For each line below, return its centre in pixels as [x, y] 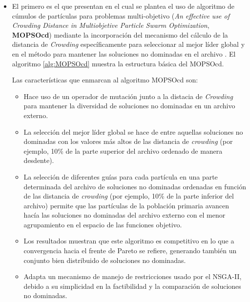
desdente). [39, 160]
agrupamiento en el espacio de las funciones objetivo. [103, 224]
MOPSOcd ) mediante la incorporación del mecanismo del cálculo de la [120, 34]
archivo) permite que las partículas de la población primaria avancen [126, 205]
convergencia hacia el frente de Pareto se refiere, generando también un [130, 251]
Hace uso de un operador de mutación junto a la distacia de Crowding [128, 96]
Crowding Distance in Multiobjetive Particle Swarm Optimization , [111, 25]
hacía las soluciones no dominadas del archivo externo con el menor [125, 215]
